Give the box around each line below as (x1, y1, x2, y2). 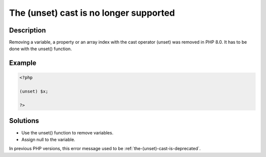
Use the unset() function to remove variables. (21, 129, 113, 135)
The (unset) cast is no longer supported (9, 7, 175, 18)
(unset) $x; (19, 89, 49, 94)
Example (9, 59, 36, 67)
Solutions (9, 117, 39, 125)
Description (9, 26, 46, 34)
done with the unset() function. (9, 46, 72, 52)
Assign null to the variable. (21, 136, 76, 142)
